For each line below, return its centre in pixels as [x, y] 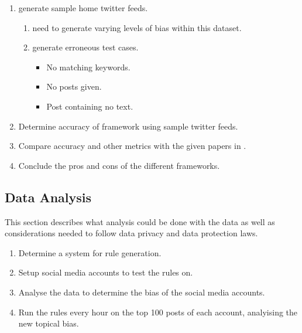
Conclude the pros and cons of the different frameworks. [119, 165]
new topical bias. [49, 323]
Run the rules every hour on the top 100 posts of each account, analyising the [158, 312]
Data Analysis [48, 197]
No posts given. [74, 86]
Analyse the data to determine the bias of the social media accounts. [142, 292]
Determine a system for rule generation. [90, 252]
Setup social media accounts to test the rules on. [106, 272]
